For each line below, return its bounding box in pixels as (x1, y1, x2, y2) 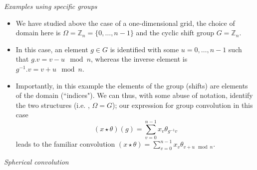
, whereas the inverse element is (91, 54, 188, 64)
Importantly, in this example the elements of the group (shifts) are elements (15, 80, 248, 90)
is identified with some (110, 44, 179, 54)
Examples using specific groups (4, 1, 97, 11)
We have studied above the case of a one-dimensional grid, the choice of (15, 17, 235, 28)
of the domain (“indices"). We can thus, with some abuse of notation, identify (15, 90, 253, 100)
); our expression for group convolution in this (112, 99, 253, 110)
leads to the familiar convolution (15, 139, 115, 149)
